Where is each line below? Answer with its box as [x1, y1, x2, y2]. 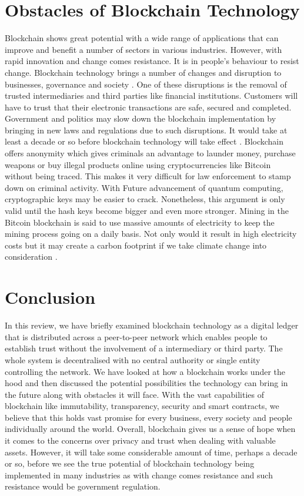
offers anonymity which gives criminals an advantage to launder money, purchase [5, 147, 296, 159]
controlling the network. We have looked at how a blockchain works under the [5, 365, 286, 377]
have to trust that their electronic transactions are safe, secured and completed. [5, 100, 292, 113]
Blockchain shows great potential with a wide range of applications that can [5, 32, 279, 44]
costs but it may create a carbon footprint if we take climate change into [5, 239, 267, 251]
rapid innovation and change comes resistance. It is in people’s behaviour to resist [5, 55, 299, 67]
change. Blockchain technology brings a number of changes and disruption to [5, 66, 282, 78]
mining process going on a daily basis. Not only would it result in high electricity [5, 227, 297, 240]
